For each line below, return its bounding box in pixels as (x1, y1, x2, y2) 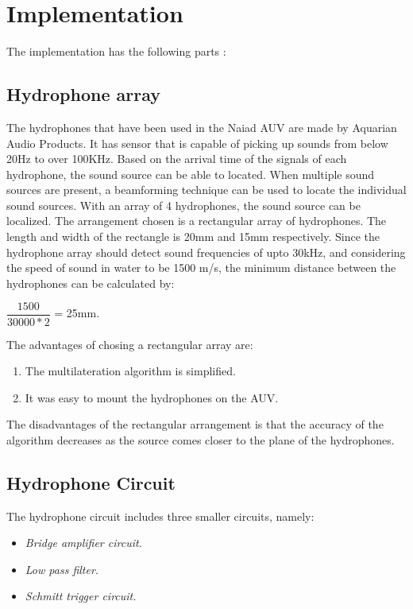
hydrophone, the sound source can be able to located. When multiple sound (6, 165, 375, 182)
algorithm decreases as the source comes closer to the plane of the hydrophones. (6, 431, 395, 448)
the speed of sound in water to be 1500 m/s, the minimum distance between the (6, 259, 396, 276)
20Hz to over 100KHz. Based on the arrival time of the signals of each (6, 150, 347, 167)
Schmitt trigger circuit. (25, 588, 137, 604)
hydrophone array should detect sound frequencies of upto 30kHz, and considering (6, 243, 406, 260)
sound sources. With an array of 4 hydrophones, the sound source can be (6, 196, 361, 213)
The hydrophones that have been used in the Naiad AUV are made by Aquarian (6, 118, 397, 135)
